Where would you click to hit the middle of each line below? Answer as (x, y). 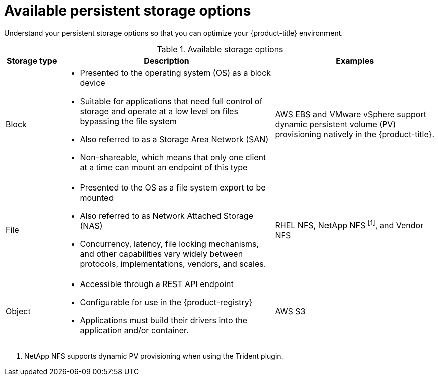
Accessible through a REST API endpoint (157, 284)
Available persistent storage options (128, 11)
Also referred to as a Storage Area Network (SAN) (174, 139)
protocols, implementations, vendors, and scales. (173, 264)
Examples (355, 61)
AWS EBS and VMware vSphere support (351, 114)
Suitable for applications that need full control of (171, 101)
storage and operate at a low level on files (159, 111)
